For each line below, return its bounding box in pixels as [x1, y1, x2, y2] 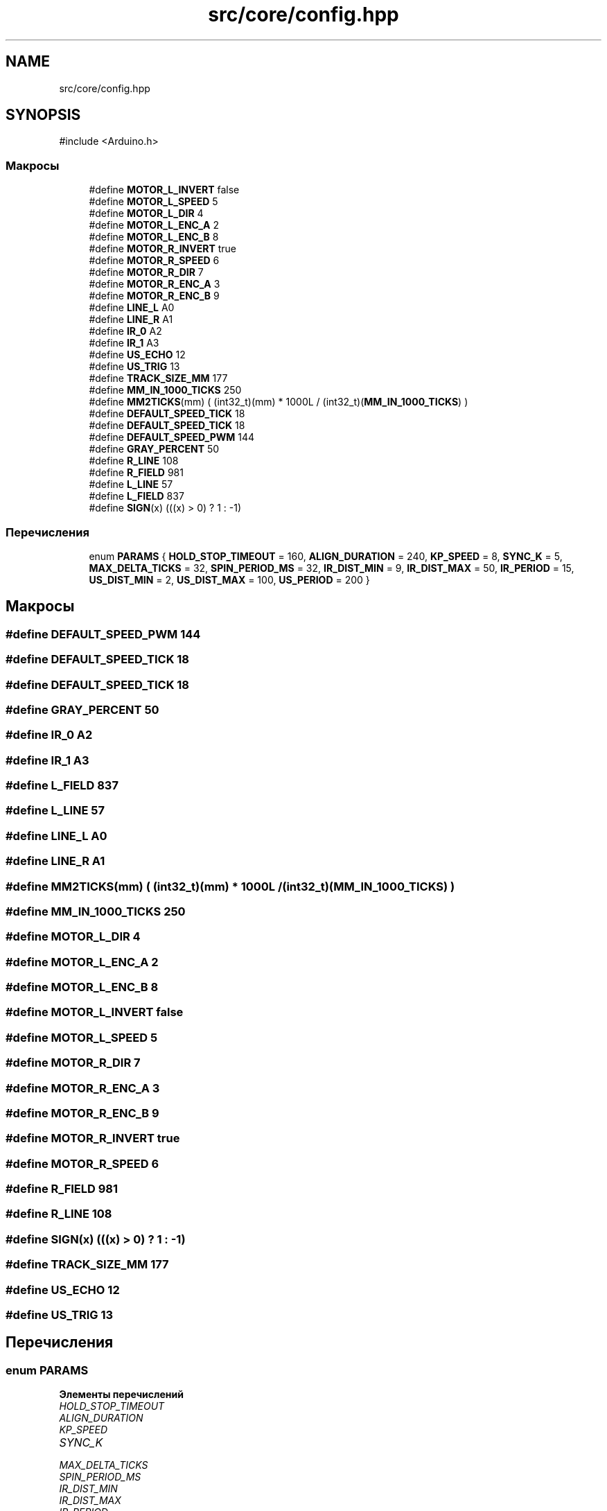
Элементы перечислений [59, 1388, 184, 1401]
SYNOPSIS [6, 106, 81, 124]
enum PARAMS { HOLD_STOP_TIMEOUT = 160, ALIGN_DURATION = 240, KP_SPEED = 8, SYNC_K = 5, [89, 550, 563, 562]
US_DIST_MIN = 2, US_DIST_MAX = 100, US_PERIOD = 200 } [89, 573, 370, 586]
